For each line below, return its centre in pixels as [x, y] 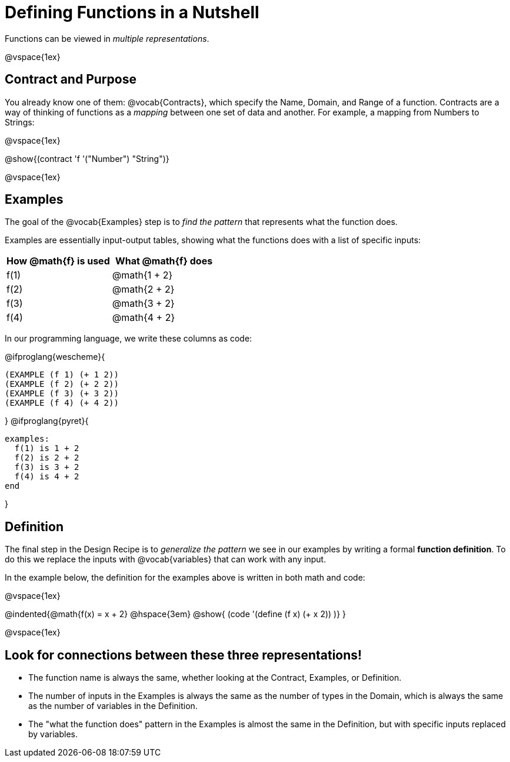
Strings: [20, 122]
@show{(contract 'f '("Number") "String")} [87, 158]
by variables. [53, 734]
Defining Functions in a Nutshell [132, 12]
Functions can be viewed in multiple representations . [107, 38]
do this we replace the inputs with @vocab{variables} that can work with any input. [166, 559]
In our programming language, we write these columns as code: [129, 339]
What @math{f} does [164, 261]
